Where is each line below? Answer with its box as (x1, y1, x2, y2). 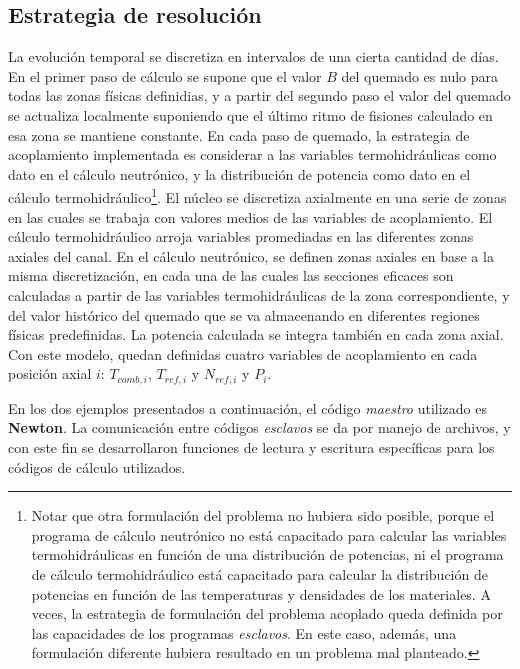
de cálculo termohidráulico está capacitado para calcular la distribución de (31, 563, 488, 584)
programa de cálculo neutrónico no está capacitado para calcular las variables (31, 524, 507, 545)
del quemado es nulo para (341, 65, 498, 86)
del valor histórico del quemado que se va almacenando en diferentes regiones (8, 304, 480, 325)
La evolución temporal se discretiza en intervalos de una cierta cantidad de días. (8, 46, 499, 67)
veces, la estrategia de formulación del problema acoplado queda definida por (31, 603, 503, 624)
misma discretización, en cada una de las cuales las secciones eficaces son (8, 265, 454, 286)
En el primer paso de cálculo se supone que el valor (8, 65, 322, 86)
